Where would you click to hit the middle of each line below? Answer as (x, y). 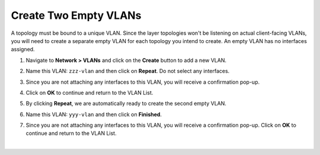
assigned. (23, 50)
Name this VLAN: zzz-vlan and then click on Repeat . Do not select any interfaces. (128, 71)
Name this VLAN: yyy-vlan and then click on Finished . (94, 114)
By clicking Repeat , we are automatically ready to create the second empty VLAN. (126, 104)
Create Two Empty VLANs (76, 15)
